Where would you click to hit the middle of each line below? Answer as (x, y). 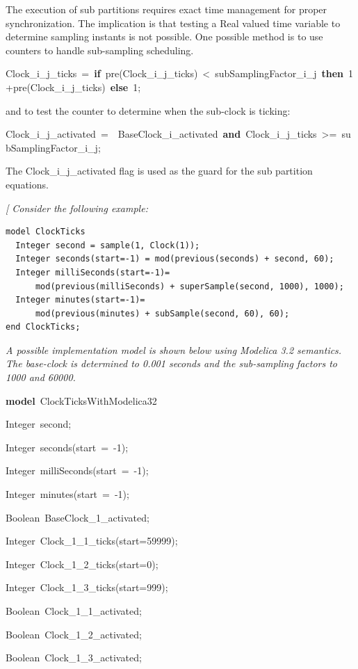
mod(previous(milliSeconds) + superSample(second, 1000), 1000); (189, 286)
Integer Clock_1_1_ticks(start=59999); (92, 541)
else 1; (125, 87)
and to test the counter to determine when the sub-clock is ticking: (148, 110)
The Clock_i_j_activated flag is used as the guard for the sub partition (159, 171)
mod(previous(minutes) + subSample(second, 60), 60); (162, 313)
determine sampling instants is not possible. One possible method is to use (164, 37)
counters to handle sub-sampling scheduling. (100, 50)
